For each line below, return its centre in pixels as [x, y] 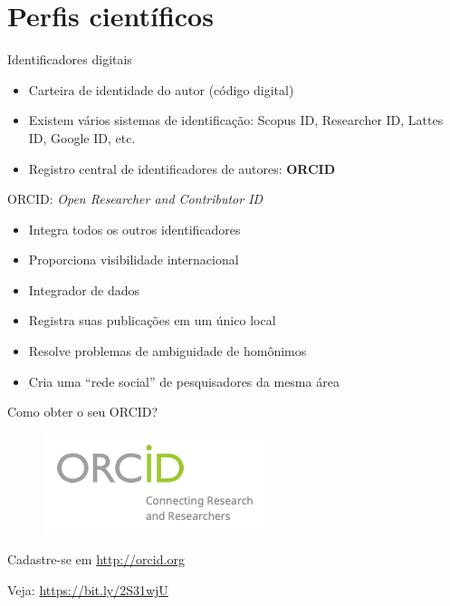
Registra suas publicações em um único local [152, 320]
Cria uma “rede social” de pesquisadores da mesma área [184, 381]
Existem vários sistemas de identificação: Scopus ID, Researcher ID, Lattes [236, 120]
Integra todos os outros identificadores [134, 229]
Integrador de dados [84, 289]
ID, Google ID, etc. [82, 137]
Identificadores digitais [70, 59]
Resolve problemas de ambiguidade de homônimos [168, 351]
